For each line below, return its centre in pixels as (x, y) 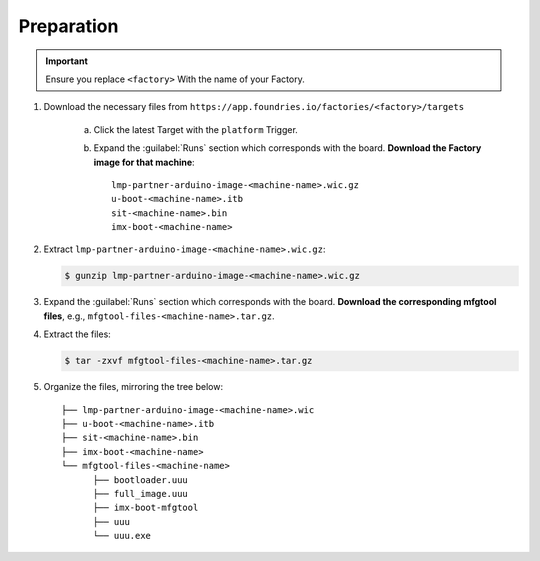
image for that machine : (144, 162)
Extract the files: (77, 334)
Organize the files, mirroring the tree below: (133, 387)
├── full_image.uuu (140, 493)
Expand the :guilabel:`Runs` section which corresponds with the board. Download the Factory (287, 148)
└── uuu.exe (122, 536)
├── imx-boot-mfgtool (145, 508)
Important (67, 61)
